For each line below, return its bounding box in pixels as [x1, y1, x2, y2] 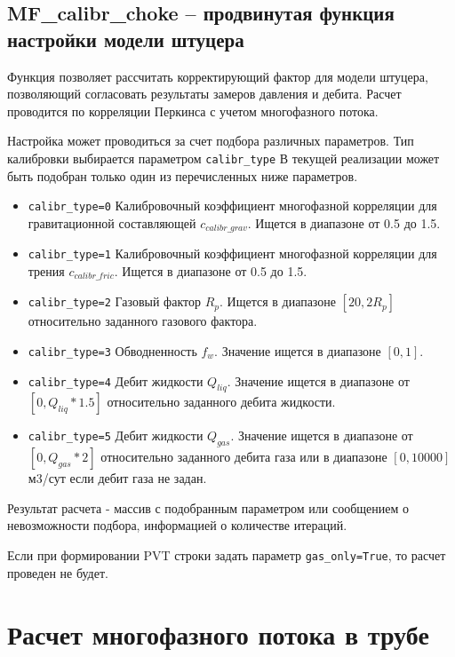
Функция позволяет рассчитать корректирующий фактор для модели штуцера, [7, 67, 428, 85]
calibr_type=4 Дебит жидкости [28, 371, 204, 390]
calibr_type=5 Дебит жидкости [28, 426, 204, 445]
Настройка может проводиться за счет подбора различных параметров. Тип [7, 131, 414, 150]
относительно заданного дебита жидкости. [107, 392, 336, 411]
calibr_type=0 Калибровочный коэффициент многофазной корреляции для [28, 196, 437, 215]
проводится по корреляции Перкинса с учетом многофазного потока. [7, 101, 379, 120]
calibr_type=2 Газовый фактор [28, 292, 201, 311]
